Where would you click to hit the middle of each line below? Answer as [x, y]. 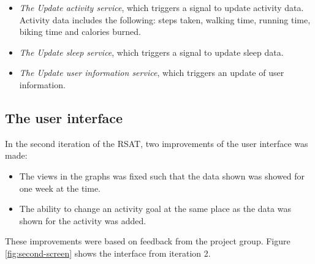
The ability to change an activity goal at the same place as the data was [155, 209]
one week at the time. [60, 188]
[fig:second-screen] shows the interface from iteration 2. [108, 253]
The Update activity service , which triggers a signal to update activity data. [161, 7]
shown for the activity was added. [83, 220]
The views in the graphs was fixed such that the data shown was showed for [162, 175]
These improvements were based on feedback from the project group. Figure [148, 241]
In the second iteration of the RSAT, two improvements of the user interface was [157, 143]
